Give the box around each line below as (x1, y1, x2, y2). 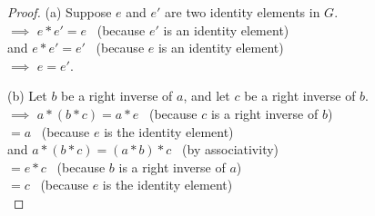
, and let (183, 86, 230, 105)
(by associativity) (182, 140, 279, 159)
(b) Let (7, 86, 47, 105)
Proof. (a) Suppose (7, 3, 112, 21)
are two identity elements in (165, 3, 320, 21)
